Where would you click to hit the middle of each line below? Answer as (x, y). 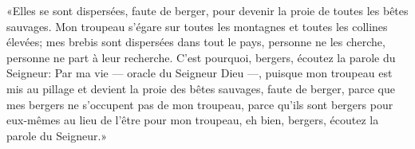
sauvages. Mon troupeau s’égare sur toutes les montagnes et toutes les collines (197, 26)
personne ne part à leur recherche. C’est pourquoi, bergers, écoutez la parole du (201, 57)
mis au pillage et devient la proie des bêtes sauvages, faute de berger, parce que (201, 88)
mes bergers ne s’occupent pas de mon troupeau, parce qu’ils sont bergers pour (200, 104)
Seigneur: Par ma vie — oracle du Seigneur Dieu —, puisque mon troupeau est (200, 73)
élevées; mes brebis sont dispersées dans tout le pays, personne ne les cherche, (196, 42)
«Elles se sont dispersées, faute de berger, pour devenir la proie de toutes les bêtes (207, 10)
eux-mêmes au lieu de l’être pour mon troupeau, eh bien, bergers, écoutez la (193, 120)
